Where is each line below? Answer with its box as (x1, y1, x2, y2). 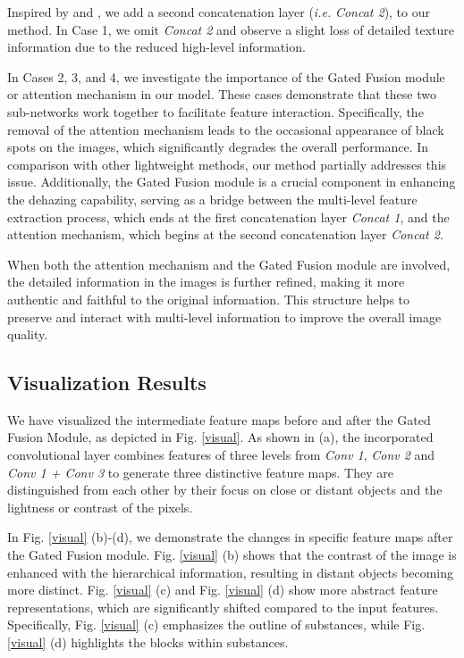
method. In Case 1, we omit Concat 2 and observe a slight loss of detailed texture (7, 20, 455, 38)
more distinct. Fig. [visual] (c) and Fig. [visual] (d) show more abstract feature (7, 580, 438, 599)
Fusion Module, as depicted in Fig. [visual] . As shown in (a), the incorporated (7, 428, 434, 446)
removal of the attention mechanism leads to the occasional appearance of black (7, 120, 444, 138)
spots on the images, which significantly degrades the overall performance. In (7, 137, 429, 156)
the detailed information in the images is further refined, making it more (7, 272, 405, 291)
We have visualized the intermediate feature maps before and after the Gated (7, 410, 431, 429)
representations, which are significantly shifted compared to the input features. (7, 597, 439, 616)
